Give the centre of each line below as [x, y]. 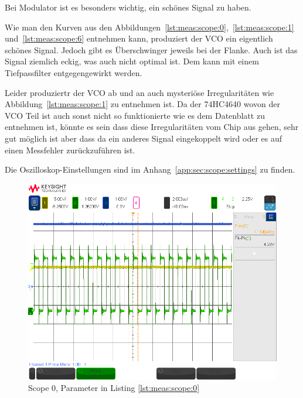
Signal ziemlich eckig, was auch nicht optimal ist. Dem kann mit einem [132, 61]
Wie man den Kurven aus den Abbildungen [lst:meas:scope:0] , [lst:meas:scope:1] [149, 27]
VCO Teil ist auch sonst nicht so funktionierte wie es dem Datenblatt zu [135, 115]
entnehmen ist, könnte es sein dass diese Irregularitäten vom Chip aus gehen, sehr [152, 127]
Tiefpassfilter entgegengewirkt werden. [74, 72]
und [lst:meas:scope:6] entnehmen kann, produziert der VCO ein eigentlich [139, 38]
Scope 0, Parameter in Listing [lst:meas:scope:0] [114, 388]
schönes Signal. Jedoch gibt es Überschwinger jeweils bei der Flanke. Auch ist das [151, 49]
